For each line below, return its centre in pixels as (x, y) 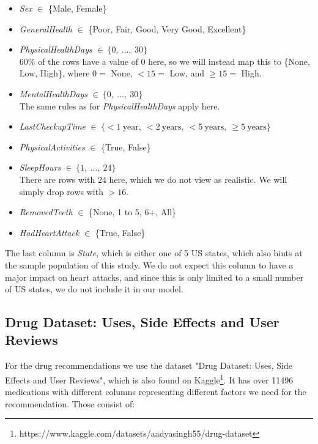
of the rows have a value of (88, 61)
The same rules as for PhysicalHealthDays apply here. (120, 105)
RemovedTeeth (46, 212)
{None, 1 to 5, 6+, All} (133, 212)
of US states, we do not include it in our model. (94, 289)
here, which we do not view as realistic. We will (198, 179)
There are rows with (57, 179)
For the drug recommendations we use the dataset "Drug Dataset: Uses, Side (149, 365)
